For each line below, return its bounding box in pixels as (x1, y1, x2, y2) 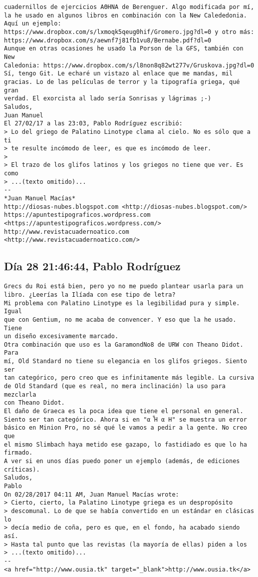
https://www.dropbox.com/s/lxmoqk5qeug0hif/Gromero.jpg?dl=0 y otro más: (4, 28, 255, 35)
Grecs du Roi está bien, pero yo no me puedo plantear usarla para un (4, 283, 244, 290)
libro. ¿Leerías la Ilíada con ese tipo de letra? (4, 291, 176, 298)
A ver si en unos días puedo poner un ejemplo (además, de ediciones (4, 458, 240, 465)
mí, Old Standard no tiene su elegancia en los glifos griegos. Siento (4, 358, 247, 365)
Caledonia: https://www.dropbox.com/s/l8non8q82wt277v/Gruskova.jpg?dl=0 (4, 61, 255, 69)
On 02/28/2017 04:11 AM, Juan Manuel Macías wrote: (4, 491, 179, 498)
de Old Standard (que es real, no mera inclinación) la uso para (4, 383, 226, 390)
